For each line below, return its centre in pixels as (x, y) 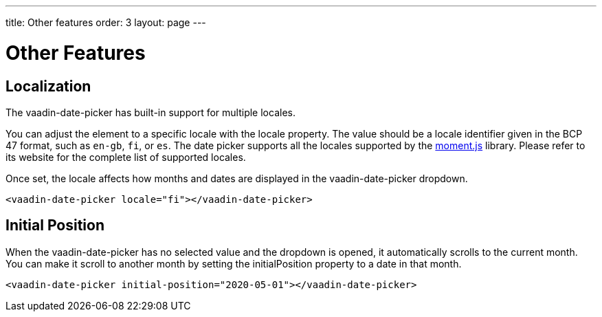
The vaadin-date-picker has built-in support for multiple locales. (150, 112)
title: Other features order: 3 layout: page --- (106, 22)
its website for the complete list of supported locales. (126, 157)
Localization (48, 86)
